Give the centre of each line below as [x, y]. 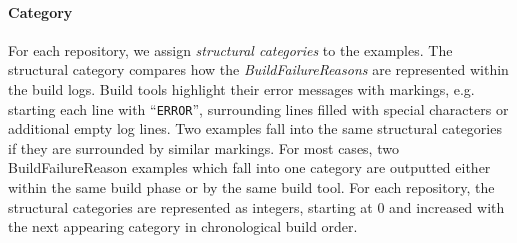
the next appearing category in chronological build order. [183, 226]
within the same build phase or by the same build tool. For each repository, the [251, 187]
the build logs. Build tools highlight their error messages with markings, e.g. [241, 88]
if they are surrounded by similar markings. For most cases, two [203, 147]
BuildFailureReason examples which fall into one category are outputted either [249, 167]
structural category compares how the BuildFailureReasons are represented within [258, 69]
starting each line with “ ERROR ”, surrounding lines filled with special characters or [258, 108]
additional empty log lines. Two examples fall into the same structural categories [255, 128]
